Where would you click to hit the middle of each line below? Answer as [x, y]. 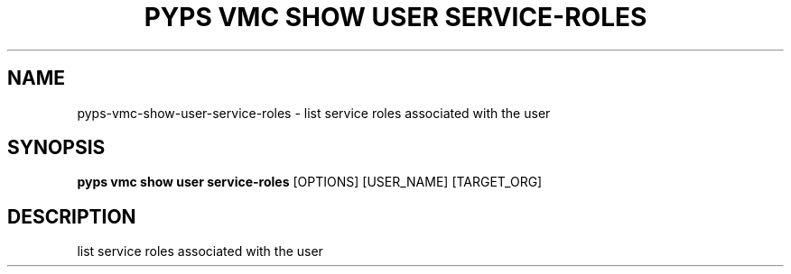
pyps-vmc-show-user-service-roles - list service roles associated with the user [314, 113]
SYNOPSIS [56, 148]
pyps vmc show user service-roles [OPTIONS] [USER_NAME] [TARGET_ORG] [310, 182]
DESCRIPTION [72, 216]
